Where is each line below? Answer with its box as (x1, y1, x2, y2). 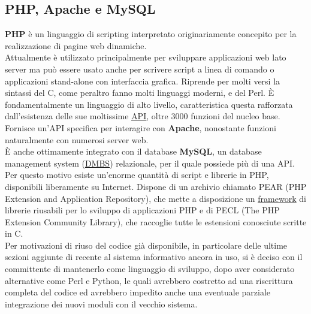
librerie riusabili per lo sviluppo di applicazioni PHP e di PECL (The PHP (5, 204, 280, 216)
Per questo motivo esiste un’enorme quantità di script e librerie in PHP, (5, 168, 269, 181)
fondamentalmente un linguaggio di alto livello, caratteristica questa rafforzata (5, 98, 293, 110)
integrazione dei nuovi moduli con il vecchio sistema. (5, 297, 198, 310)
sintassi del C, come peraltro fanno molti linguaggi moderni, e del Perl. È (5, 86, 274, 99)
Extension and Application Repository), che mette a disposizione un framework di (5, 192, 306, 204)
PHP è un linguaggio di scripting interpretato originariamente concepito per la (5, 28, 297, 40)
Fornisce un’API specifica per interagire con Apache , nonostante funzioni (5, 121, 276, 134)
